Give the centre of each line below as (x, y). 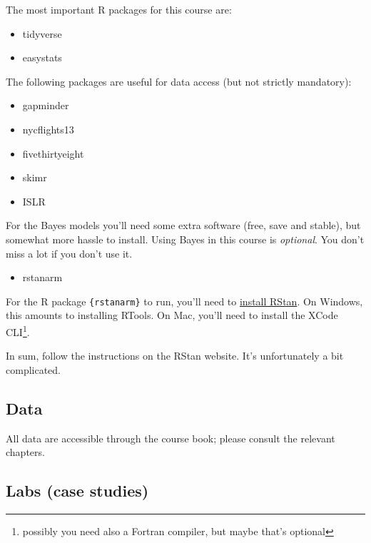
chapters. (25, 452)
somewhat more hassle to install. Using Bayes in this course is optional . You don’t (185, 239)
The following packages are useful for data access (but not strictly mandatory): (179, 81)
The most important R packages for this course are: (119, 9)
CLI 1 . (18, 330)
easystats (42, 57)
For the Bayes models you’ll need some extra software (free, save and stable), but (183, 225)
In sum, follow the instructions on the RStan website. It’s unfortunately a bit (175, 356)
